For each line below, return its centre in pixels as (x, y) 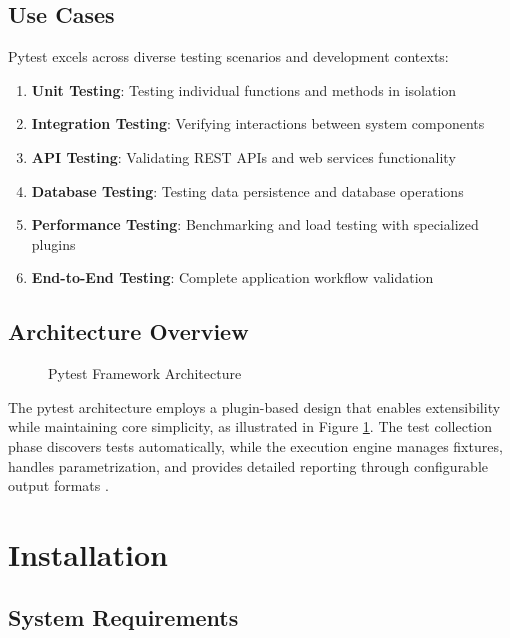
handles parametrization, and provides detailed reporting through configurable (248, 465)
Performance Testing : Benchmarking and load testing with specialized (255, 224)
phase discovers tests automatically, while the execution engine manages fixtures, (255, 445)
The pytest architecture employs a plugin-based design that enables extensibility (254, 406)
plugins (53, 243)
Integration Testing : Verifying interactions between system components (258, 123)
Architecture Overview (128, 331)
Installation (88, 553)
